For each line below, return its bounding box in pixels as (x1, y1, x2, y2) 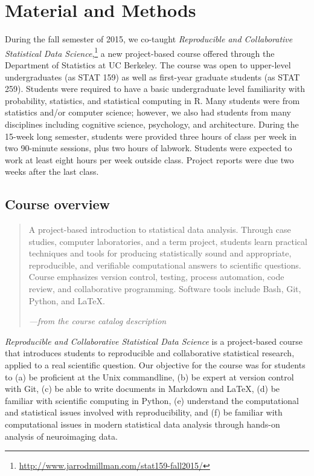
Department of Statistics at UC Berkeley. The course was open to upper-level (5, 58, 291, 71)
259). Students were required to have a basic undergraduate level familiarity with (5, 82, 306, 95)
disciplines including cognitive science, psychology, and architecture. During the (5, 117, 299, 130)
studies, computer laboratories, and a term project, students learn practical (28, 235, 307, 247)
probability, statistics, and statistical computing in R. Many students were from (5, 94, 300, 106)
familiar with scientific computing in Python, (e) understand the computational (5, 394, 299, 406)
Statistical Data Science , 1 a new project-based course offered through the (5, 45, 275, 59)
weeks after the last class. (5, 165, 99, 178)
